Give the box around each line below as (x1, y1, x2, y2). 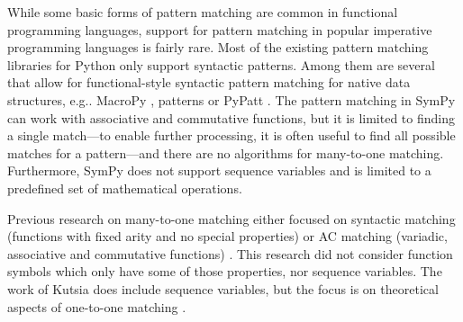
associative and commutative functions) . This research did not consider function (7, 244, 453, 263)
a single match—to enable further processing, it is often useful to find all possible (7, 126, 456, 145)
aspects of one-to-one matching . (7, 297, 186, 316)
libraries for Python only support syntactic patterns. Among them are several (7, 55, 435, 74)
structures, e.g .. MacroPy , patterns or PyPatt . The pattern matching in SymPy (7, 90, 456, 109)
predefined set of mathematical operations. (7, 178, 242, 197)
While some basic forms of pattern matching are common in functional (7, 3, 398, 21)
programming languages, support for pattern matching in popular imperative (7, 20, 432, 39)
